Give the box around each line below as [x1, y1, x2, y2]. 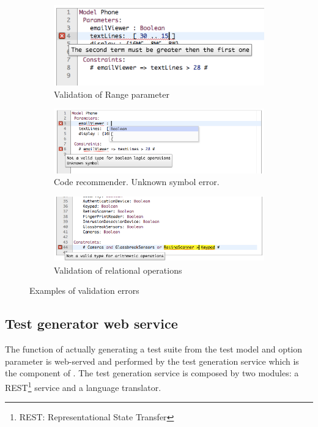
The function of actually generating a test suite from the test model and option [5, 343, 303, 356]
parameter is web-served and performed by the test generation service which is [5, 354, 299, 367]
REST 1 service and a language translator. [5, 379, 161, 393]
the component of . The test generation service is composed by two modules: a [5, 367, 299, 379]
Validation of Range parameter [54, 87, 169, 100]
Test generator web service [5, 314, 178, 333]
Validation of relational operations [54, 263, 182, 276]
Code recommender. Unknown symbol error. [54, 175, 220, 188]
